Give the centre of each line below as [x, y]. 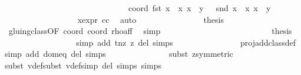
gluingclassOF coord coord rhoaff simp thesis [150, 31]
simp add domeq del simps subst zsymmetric [119, 54]
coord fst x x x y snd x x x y [199, 8]
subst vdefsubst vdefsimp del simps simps [83, 65]
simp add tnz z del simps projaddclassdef [186, 42]
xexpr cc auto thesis [150, 19]
